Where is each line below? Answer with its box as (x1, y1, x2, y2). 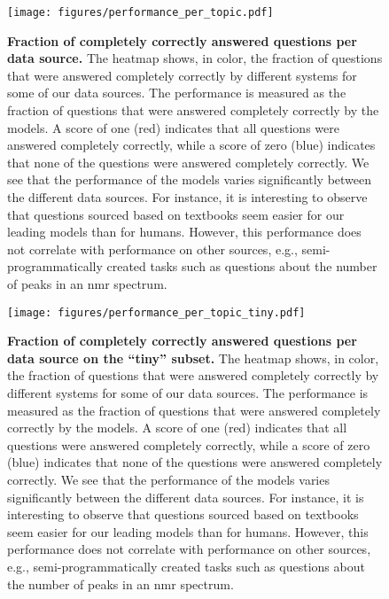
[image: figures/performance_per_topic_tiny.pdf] (7, 306, 306, 319)
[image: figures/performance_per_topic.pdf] (7, 6, 274, 19)
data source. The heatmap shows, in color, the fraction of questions (7, 49, 383, 67)
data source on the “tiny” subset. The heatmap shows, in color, (7, 348, 379, 367)
